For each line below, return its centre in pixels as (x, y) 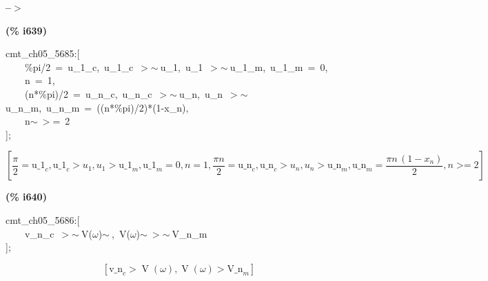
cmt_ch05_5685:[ (43, 53)
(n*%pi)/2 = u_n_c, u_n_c (88, 93)
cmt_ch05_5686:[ (43, 219)
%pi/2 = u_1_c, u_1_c (79, 66)
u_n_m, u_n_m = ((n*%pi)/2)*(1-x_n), (97, 107)
